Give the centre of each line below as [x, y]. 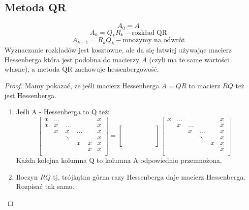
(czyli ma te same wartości [189, 59]
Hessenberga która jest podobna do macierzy [72, 59]
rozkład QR [150, 33]
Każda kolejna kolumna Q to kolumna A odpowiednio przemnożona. [119, 160]
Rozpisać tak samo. [45, 186]
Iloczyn [27, 176]
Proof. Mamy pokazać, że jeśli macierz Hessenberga [82, 86]
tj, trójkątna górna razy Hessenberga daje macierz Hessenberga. [149, 176]
